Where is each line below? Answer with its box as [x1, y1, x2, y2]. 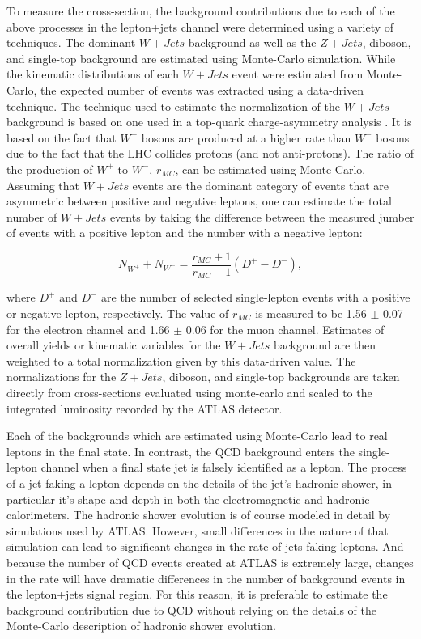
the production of [6, 160, 93, 177]
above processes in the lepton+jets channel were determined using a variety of [6, 18, 394, 35]
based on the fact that [6, 129, 117, 146]
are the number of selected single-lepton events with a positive [101, 289, 410, 306]
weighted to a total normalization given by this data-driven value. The [6, 352, 356, 369]
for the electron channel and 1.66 [6, 320, 170, 337]
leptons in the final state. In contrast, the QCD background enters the [6, 442, 355, 459]
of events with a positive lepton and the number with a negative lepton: [6, 224, 363, 241]
